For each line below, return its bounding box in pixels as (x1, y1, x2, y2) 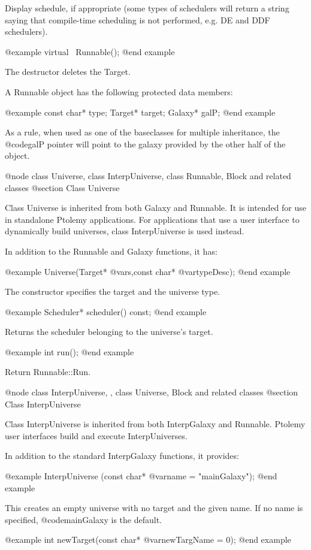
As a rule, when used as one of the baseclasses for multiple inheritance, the (5, 126, 280, 138)
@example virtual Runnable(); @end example (5, 45, 175, 58)
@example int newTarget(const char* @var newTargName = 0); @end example (5, 533, 291, 546)
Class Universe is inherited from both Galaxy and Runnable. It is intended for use (5, 201, 306, 214)
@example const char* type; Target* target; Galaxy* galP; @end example (5, 105, 276, 118)
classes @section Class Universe (5, 181, 120, 194)
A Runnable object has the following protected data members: (5, 85, 233, 98)
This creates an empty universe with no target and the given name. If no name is (5, 501, 303, 514)
